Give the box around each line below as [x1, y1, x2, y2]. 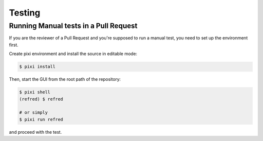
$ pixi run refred [19, 117, 63, 122]
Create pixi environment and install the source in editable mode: [9, 51, 137, 57]
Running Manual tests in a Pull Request [9, 21, 138, 30]
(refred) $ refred [19, 96, 63, 102]
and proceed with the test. [9, 129, 62, 135]
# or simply [19, 110, 48, 115]
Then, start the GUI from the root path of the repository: [9, 76, 121, 82]
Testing [9, 7, 40, 18]
